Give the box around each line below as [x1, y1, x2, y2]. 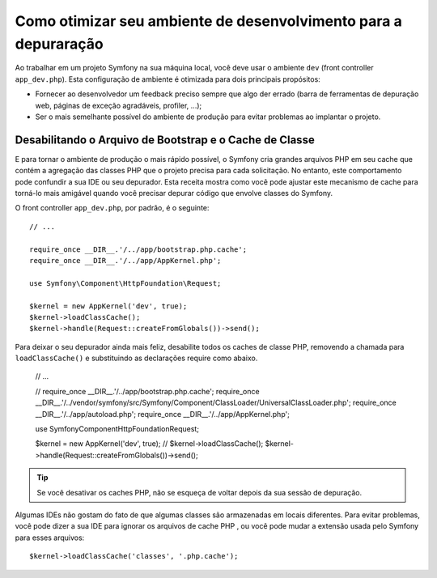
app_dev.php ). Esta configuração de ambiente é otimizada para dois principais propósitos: [15, 74, 321, 84]
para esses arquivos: [15, 533, 85, 542]
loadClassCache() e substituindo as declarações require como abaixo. [15, 353, 258, 363]
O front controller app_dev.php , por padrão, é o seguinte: [15, 203, 210, 213]
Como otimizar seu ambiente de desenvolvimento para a [15, 12, 402, 30]
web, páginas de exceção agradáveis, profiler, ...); [35, 100, 202, 110]
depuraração [15, 35, 104, 53]
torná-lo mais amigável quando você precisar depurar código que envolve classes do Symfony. [15, 188, 333, 198]
